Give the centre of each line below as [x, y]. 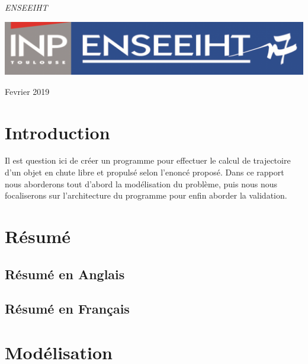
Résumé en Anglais [65, 274]
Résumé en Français [67, 309]
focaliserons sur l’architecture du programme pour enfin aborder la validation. [146, 195]
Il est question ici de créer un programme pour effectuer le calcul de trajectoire [148, 160]
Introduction [57, 132]
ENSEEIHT [26, 7]
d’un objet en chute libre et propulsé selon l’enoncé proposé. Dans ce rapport [145, 172]
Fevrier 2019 [27, 91]
